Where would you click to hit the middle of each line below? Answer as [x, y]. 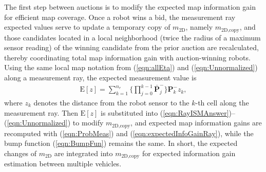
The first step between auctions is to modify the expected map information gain [130, 7]
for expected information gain [189, 153]
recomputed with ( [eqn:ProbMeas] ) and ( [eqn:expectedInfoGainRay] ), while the [129, 133]
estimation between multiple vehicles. [63, 164]
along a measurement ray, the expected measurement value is [100, 78]
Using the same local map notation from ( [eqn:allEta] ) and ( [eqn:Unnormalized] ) [131, 67]
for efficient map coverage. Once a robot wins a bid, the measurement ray [120, 17]
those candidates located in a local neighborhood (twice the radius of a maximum [132, 37]
